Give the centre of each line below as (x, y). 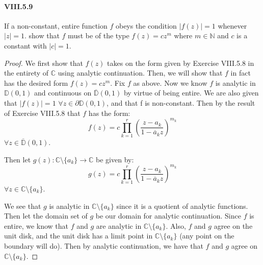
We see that (23, 206)
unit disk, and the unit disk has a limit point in (78, 236)
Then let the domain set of (46, 216)
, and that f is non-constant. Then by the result (181, 102)
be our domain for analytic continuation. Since (168, 216)
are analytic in (119, 225)
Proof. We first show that (44, 63)
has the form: (109, 113)
